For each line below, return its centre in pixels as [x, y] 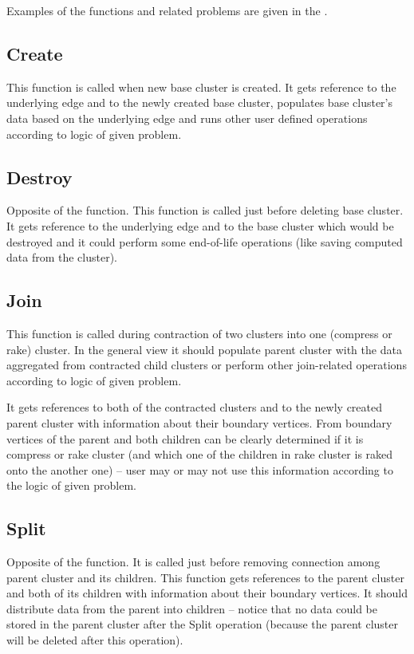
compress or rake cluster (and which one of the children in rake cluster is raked [200, 454]
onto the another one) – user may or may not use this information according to [200, 469]
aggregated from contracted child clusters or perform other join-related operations [207, 365]
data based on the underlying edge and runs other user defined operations [187, 118]
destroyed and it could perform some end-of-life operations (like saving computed [205, 241]
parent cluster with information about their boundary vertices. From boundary [199, 422]
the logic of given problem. [71, 485]
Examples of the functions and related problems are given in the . [167, 10]
